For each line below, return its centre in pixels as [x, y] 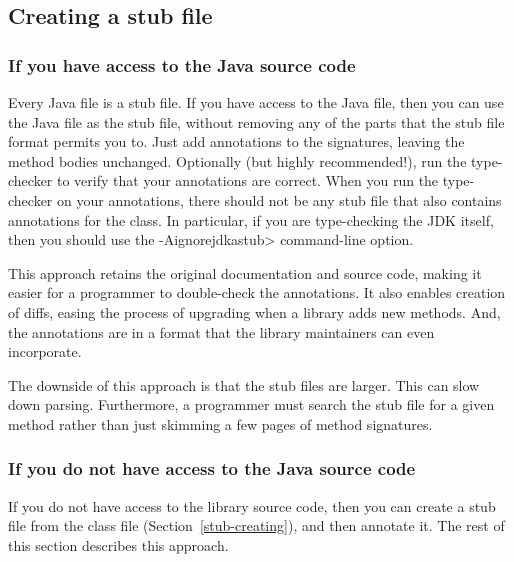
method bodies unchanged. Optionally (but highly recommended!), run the [237, 160]
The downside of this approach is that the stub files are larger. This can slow [244, 384]
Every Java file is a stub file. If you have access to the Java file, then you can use [256, 102]
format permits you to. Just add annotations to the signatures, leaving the [236, 141]
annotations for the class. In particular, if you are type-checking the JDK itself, [251, 219]
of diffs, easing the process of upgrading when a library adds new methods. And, [254, 311]
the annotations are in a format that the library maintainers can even [221, 331]
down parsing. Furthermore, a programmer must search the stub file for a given [251, 404]
